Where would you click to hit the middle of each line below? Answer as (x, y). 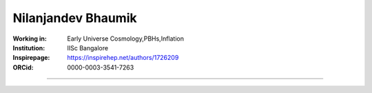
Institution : (29, 48)
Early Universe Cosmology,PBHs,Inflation (125, 39)
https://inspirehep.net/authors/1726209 (123, 58)
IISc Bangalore (88, 48)
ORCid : (23, 67)
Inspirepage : (31, 58)
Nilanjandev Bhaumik (75, 18)
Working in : (30, 39)
